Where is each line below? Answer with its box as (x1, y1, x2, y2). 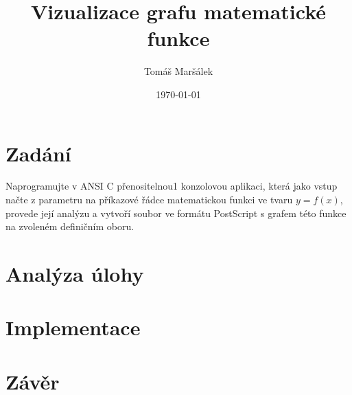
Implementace (5, 313, 141, 341)
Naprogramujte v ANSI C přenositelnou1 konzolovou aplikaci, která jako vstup (5, 179, 338, 193)
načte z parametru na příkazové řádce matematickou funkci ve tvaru (5, 192, 293, 207)
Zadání (5, 139, 71, 167)
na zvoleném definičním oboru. (5, 219, 134, 234)
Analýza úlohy (5, 260, 144, 287)
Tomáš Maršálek (143, 64, 213, 78)
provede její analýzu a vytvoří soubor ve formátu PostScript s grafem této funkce (5, 205, 347, 220)
